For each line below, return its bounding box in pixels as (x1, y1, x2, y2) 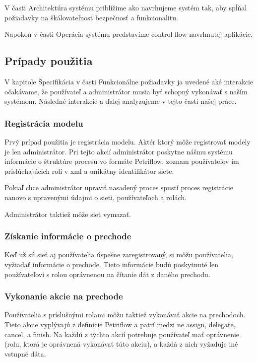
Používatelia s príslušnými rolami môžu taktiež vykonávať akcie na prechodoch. (4, 309, 246, 320)
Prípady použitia (4, 53, 93, 69)
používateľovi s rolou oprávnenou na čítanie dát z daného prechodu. (4, 269, 210, 279)
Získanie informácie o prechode (4, 230, 131, 242)
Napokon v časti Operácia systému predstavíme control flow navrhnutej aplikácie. (4, 29, 253, 39)
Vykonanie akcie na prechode (4, 290, 123, 302)
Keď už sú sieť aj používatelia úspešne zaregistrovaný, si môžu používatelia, (4, 249, 233, 260)
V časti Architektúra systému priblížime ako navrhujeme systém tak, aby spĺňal (4, 2, 247, 12)
